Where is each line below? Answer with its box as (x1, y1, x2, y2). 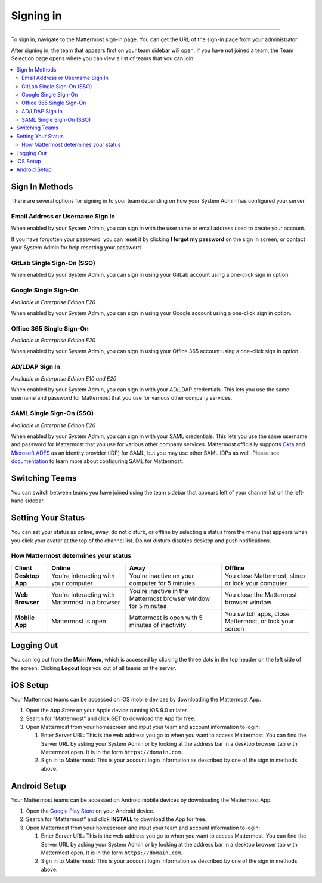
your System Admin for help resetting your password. (11, 244, 143, 251)
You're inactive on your (129, 572, 194, 580)
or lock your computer (224, 579, 287, 587)
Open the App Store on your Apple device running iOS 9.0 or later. (26, 707, 188, 714)
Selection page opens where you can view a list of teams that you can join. (11, 55, 195, 62)
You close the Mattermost (224, 591, 298, 599)
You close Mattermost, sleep (224, 572, 305, 580)
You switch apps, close (224, 609, 290, 618)
